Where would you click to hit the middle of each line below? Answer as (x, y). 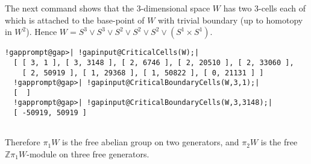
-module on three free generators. (88, 154)
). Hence (42, 32)
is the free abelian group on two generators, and (151, 142)
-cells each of (282, 8)
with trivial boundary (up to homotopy (231, 20)
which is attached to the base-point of (75, 20)
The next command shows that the (70, 8)
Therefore (23, 142)
